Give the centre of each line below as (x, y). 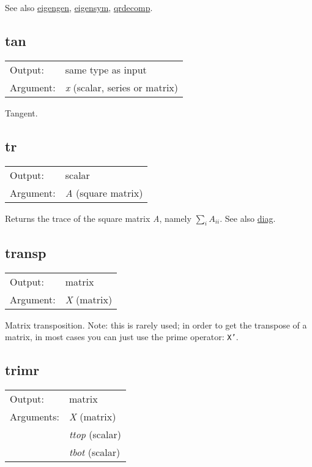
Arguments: (35, 417)
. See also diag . (248, 218)
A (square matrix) (104, 192)
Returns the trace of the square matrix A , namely (98, 218)
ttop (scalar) (95, 435)
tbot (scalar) (95, 452)
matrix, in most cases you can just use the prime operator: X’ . (122, 337)
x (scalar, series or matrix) (122, 87)
